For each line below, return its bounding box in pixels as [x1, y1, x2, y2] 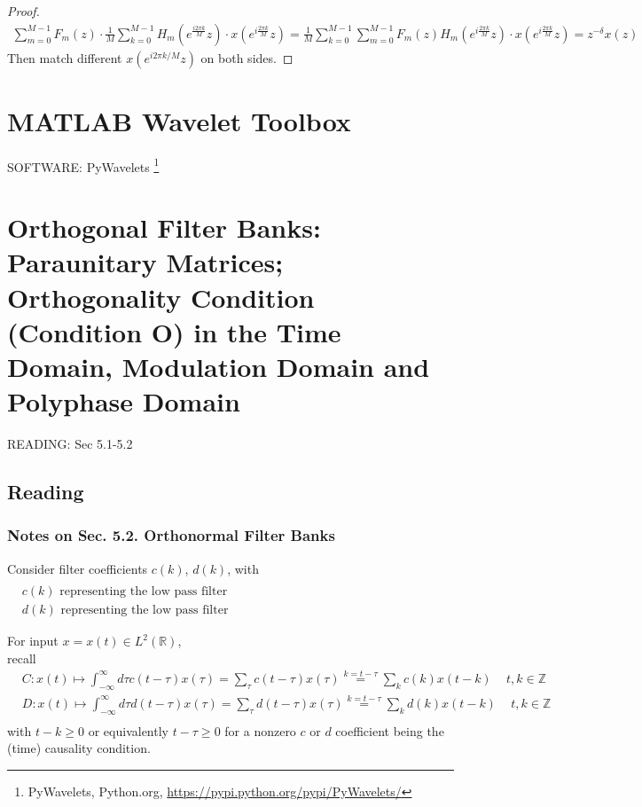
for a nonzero [224, 721, 296, 740]
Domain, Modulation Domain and [7, 348, 430, 384]
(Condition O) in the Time [7, 313, 341, 349]
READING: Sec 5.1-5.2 [7, 435, 133, 453]
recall [7, 648, 36, 667]
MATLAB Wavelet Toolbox [7, 102, 351, 138]
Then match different [7, 48, 122, 67]
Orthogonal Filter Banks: [7, 209, 321, 246]
